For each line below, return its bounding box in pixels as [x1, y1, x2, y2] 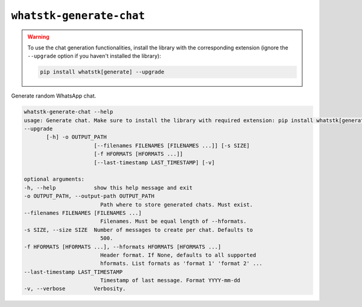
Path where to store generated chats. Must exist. [100, 201, 253, 208]
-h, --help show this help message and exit [24, 184, 193, 191]
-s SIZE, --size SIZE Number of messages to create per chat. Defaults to [24, 226, 253, 233]
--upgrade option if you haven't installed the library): [27, 52, 161, 60]
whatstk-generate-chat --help [24, 108, 113, 116]
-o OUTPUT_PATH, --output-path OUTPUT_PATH [24, 193, 155, 200]
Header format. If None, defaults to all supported [100, 252, 256, 258]
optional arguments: [24, 176, 84, 183]
